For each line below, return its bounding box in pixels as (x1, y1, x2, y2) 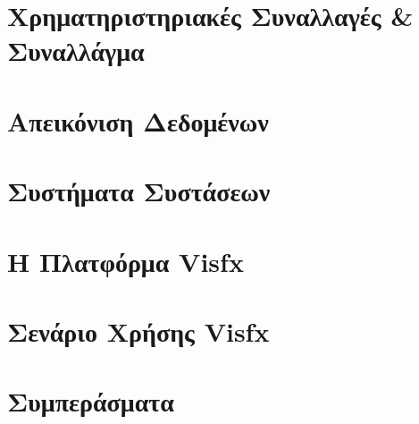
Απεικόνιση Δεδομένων (7, 102, 269, 139)
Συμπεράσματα (7, 383, 174, 420)
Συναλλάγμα (7, 32, 145, 69)
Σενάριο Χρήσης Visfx (7, 312, 270, 349)
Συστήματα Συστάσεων (7, 173, 271, 209)
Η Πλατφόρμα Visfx (7, 242, 244, 279)
